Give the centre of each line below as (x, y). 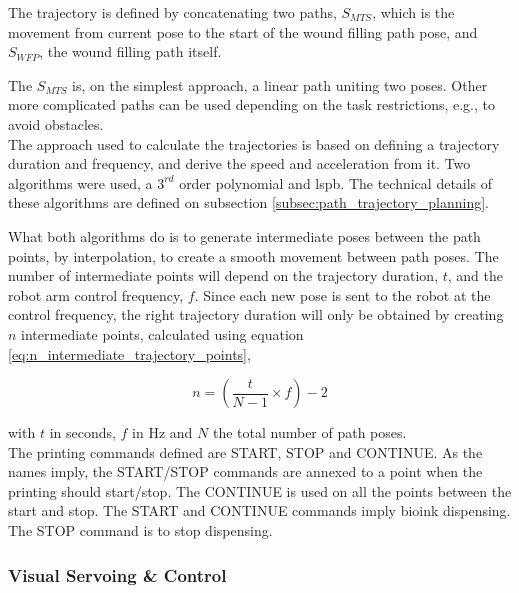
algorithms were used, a (80, 182)
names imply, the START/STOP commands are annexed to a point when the (245, 471)
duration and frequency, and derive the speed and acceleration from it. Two (239, 163)
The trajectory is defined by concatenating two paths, (172, 12)
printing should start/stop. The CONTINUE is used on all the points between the (260, 490)
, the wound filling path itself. (130, 51)
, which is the (413, 12)
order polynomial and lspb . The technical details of (336, 182)
